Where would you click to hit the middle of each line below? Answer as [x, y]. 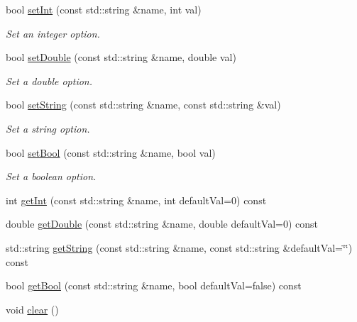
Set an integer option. [53, 33]
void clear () [32, 309]
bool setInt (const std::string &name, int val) [104, 9]
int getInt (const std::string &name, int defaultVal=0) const [136, 200]
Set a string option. [48, 128]
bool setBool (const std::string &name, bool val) [111, 152]
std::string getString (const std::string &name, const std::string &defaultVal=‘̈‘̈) [179, 247]
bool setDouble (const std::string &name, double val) [121, 57]
